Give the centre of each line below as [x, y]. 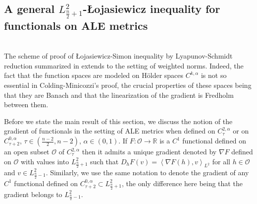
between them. [26, 104]
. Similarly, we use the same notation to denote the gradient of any [147, 172]
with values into [45, 161]
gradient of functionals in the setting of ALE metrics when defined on [110, 131]
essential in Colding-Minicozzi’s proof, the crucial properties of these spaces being [128, 85]
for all [221, 161]
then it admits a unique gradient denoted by [149, 151]
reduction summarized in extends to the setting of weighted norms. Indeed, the [124, 65]
